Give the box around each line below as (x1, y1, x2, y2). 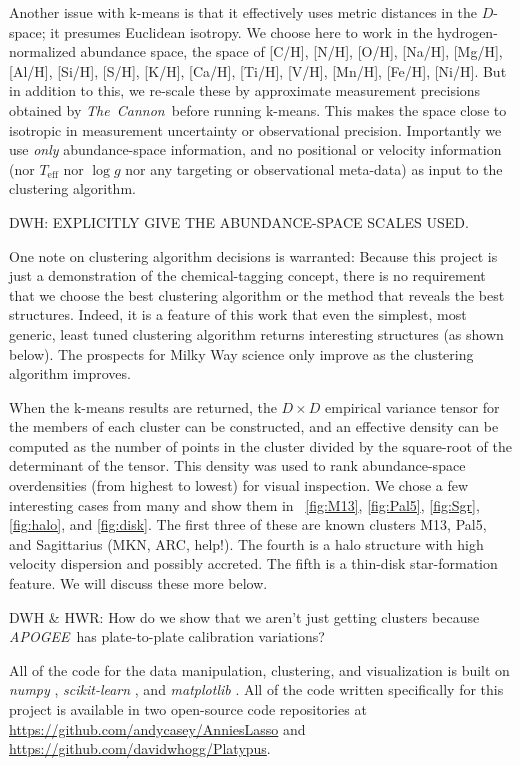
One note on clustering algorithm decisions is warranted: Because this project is (9, 245, 498, 266)
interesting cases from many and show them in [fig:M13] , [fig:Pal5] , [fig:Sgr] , (9, 494, 480, 515)
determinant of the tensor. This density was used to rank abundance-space (9, 455, 466, 476)
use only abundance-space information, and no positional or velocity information (9, 139, 502, 160)
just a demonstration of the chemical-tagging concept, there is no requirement (9, 265, 486, 286)
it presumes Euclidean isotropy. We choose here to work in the (50, 21, 433, 42)
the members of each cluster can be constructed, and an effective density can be (9, 416, 499, 437)
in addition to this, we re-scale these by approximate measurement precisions (9, 80, 481, 101)
